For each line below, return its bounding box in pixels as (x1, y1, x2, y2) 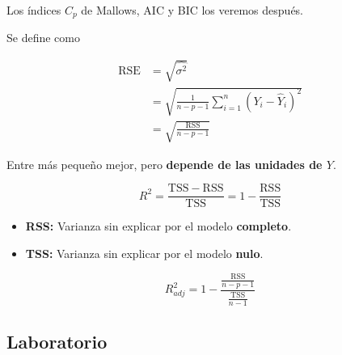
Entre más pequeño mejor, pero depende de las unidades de (6, 155, 323, 172)
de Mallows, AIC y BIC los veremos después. (81, 2, 304, 18)
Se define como (6, 29, 80, 46)
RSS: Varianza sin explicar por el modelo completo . (25, 218, 292, 235)
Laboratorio (6, 328, 108, 353)
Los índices (6, 2, 61, 18)
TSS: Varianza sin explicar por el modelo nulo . (25, 245, 264, 262)
